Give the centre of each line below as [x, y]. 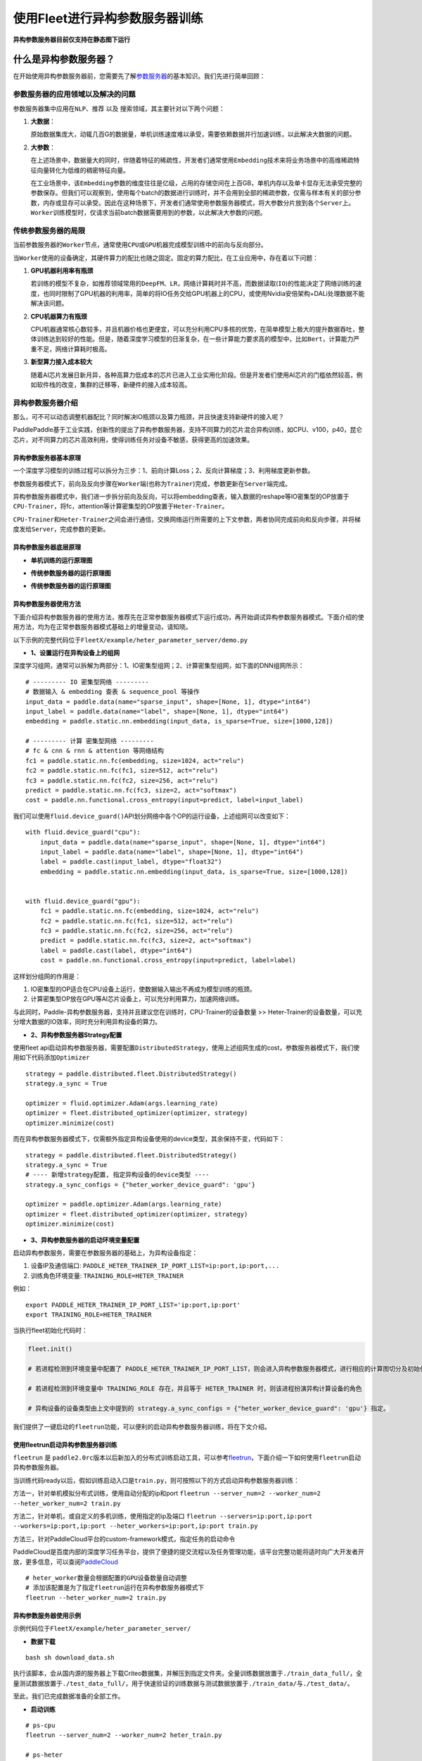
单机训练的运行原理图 [62, 560]
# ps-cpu [40, 1725]
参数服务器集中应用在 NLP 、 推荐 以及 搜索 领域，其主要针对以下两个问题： [119, 108]
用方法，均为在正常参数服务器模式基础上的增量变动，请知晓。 [102, 627]
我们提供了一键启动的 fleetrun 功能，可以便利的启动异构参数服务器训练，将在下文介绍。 [142, 1426]
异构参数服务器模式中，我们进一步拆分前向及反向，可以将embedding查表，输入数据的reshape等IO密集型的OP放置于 [181, 497]
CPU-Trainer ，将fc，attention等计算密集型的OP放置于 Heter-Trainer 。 [121, 506]
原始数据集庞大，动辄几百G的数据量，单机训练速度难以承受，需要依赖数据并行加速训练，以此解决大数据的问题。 [193, 135]
